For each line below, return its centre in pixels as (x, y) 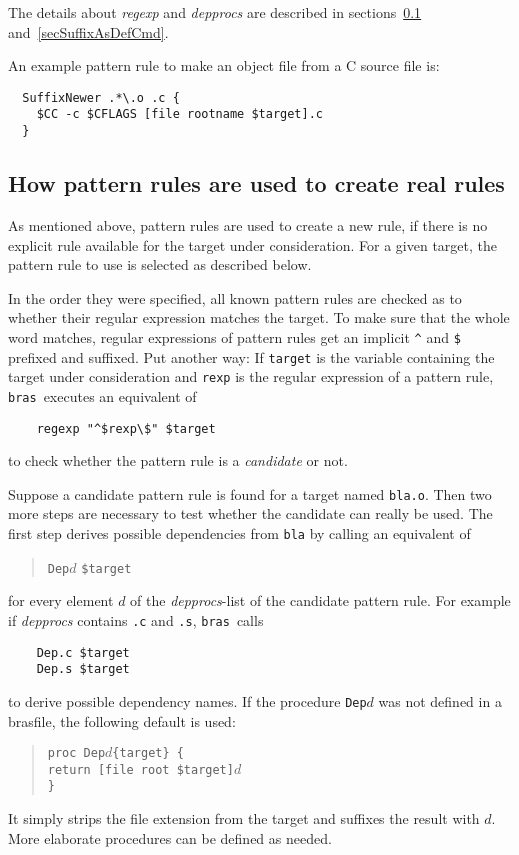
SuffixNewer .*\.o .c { (101, 97)
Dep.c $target (83, 652)
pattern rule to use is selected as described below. (160, 264)
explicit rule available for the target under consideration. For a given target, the (253, 244)
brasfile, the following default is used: (122, 720)
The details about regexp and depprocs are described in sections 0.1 (215, 12)
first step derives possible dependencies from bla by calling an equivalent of (239, 533)
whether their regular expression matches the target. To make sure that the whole (259, 317)
